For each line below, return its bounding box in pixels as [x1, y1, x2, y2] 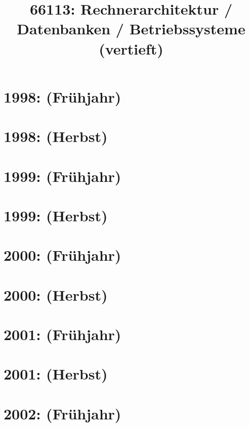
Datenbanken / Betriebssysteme [17, 18, 245, 39]
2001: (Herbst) [4, 363, 108, 384]
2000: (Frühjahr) [4, 245, 121, 265]
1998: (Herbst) [4, 126, 108, 147]
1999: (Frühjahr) [4, 165, 121, 186]
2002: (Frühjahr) [4, 403, 121, 423]
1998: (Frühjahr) [4, 86, 121, 107]
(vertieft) [99, 38, 163, 59]
